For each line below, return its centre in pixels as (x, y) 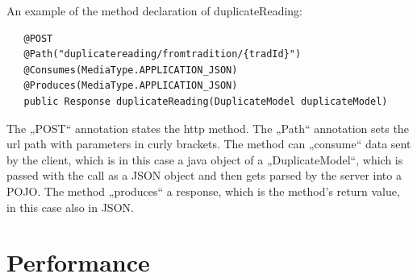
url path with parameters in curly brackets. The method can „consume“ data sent (209, 144)
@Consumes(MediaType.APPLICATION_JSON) (131, 70)
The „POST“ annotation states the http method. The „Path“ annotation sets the (208, 128)
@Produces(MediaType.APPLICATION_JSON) (131, 86)
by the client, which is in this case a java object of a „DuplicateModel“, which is (205, 159)
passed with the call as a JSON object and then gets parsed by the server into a (204, 175)
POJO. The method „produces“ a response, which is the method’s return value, (203, 191)
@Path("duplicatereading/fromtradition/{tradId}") (163, 54)
